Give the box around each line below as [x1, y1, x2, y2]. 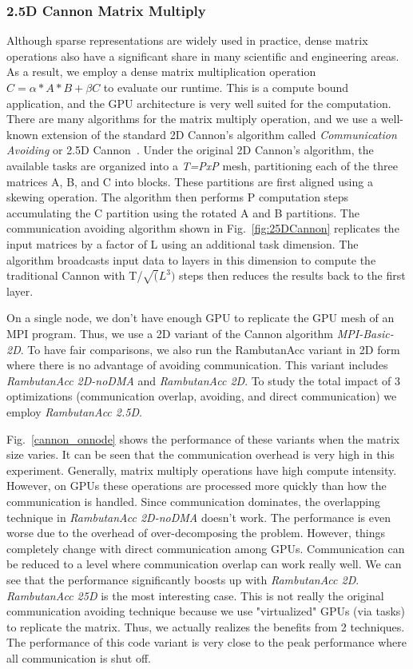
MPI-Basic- [336, 325, 394, 342]
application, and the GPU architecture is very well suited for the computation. [6, 94, 391, 111]
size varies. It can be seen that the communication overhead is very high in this [6, 446, 395, 463]
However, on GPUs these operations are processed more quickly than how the [6, 477, 387, 494]
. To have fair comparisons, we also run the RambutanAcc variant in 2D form [20, 340, 400, 357]
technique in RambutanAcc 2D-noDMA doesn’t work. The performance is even [6, 508, 391, 525]
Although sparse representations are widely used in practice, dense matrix [6, 32, 368, 49]
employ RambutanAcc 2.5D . [6, 404, 142, 420]
